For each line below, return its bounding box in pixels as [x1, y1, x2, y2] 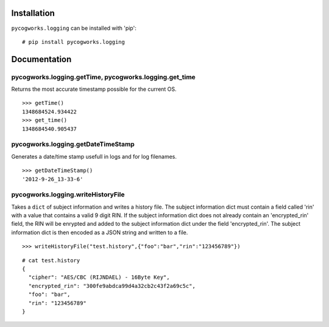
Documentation [11, 54, 72, 64]
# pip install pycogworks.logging [22, 38, 125, 45]
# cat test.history [22, 257, 80, 264]
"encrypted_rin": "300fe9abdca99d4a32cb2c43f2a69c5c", [28, 282, 196, 289]
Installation [11, 8, 55, 18]
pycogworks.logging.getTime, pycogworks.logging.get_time [11, 73, 196, 81]
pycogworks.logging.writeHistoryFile [11, 190, 125, 199]
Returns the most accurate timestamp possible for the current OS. [11, 85, 177, 93]
